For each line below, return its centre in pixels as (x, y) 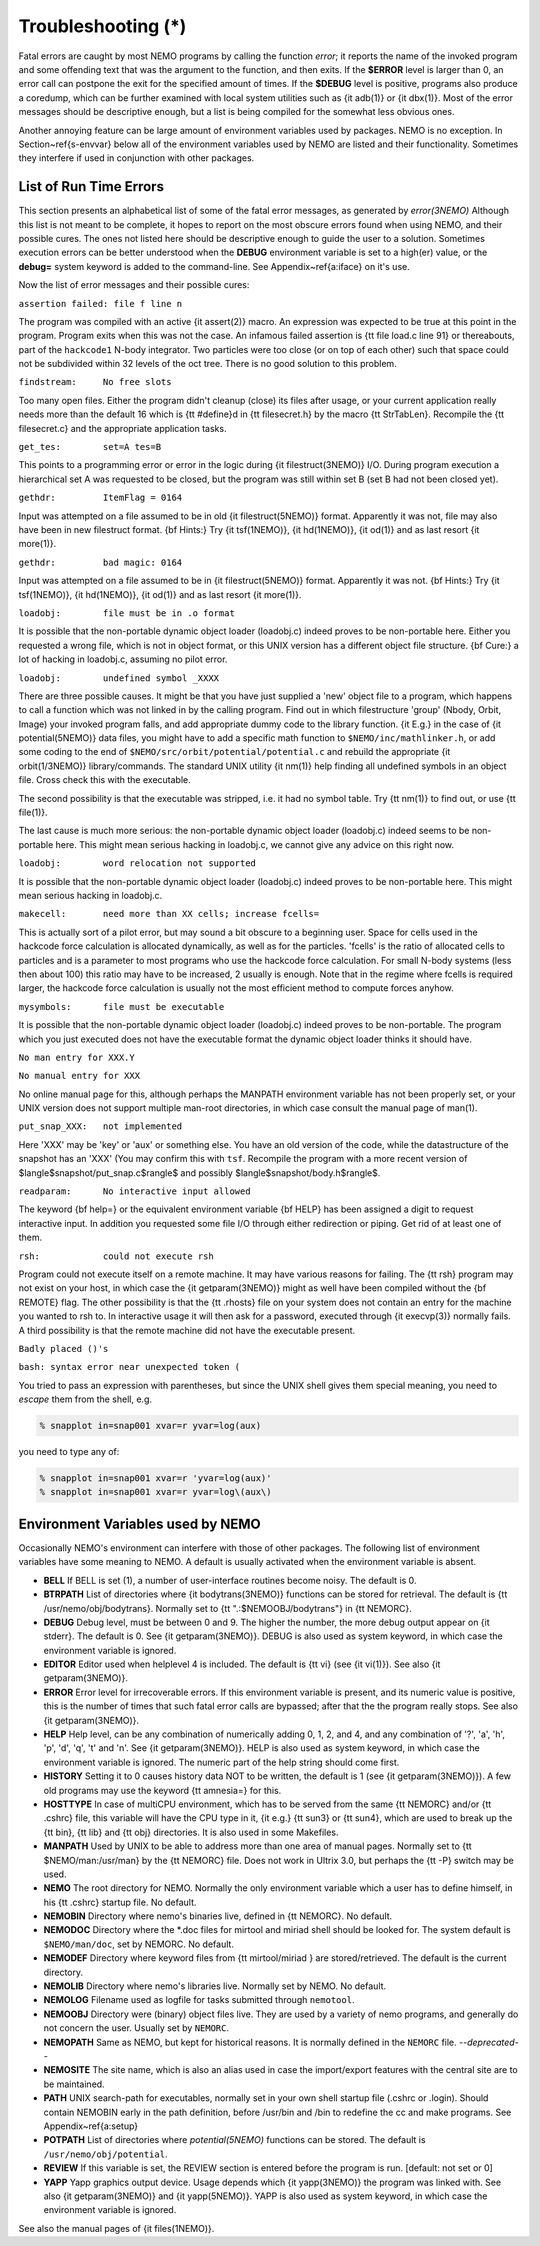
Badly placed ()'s (63, 1348)
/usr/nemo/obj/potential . (105, 2154)
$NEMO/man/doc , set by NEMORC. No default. (139, 1944)
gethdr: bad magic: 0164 (100, 562)
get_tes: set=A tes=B (90, 447)
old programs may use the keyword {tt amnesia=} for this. (162, 1790)
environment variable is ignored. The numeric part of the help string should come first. (221, 1762)
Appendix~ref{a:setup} (91, 2126)
